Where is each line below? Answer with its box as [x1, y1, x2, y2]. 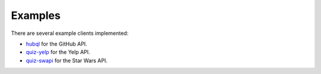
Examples [11, 9, 61, 22]
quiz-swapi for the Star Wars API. [26, 57, 108, 64]
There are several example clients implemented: [11, 30, 129, 37]
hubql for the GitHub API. [26, 40, 87, 47]
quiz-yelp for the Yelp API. [26, 49, 90, 56]
